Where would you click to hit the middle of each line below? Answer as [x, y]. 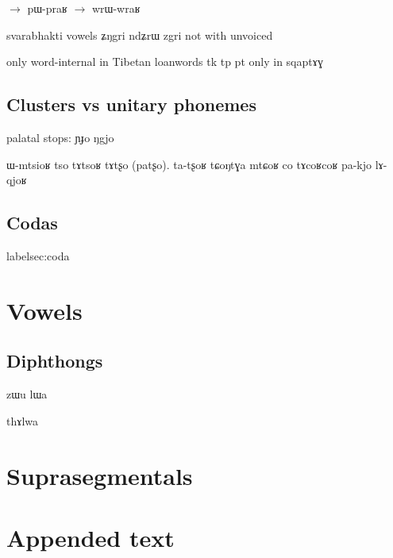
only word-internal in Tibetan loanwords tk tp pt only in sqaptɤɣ [165, 62]
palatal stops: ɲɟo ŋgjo [60, 137]
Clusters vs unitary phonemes [131, 104]
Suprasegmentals [100, 475]
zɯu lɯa [27, 394]
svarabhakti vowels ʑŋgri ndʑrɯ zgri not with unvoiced [140, 35]
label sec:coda [38, 255]
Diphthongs [55, 361]
